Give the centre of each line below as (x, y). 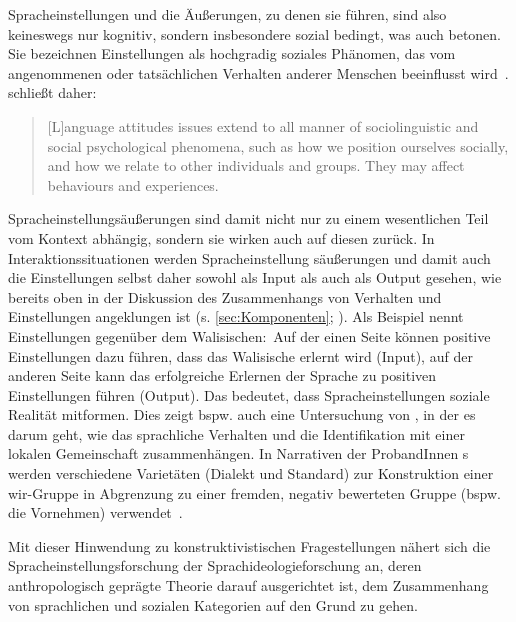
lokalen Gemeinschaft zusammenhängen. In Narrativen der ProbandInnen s (238, 453)
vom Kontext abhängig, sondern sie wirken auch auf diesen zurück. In (221, 237)
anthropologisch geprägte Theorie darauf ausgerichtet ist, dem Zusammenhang (248, 585)
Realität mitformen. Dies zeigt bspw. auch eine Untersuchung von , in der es (242, 414)
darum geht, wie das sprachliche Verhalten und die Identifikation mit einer (236, 433)
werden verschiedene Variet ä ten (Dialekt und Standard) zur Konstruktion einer (251, 473)
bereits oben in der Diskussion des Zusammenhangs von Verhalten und (225, 296)
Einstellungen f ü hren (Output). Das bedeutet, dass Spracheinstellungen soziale (249, 394)
